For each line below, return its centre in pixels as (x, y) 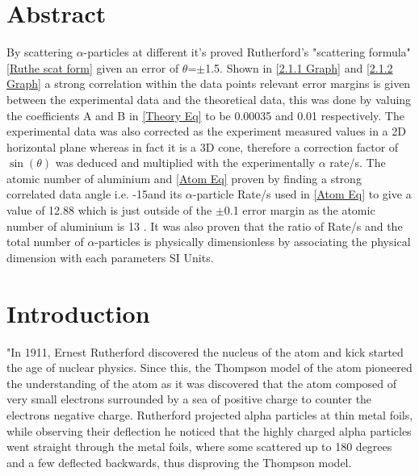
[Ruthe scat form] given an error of (93, 67)
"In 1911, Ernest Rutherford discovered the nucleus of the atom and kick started (205, 351)
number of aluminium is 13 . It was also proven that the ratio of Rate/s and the (205, 225)
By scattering (40, 52)
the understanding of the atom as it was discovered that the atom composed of (202, 383)
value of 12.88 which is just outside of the (109, 210)
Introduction (78, 313)
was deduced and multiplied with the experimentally (185, 163)
